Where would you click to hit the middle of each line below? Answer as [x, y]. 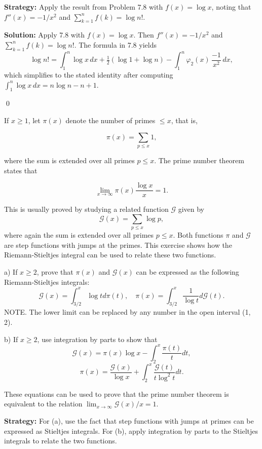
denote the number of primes [110, 120]
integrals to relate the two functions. [61, 441]
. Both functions [198, 235]
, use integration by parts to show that [97, 339]
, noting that [231, 7]
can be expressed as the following [188, 271]
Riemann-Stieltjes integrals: [47, 282]
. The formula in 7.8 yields [115, 44]
